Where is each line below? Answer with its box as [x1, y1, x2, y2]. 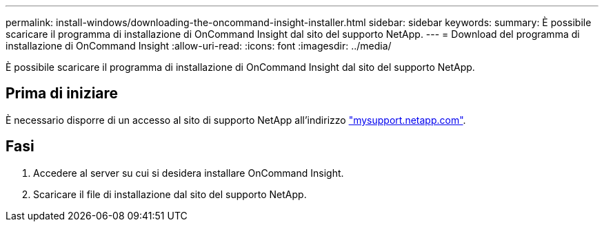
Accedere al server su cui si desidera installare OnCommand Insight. [33, 166, 344, 179]
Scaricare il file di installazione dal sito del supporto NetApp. [33, 188, 307, 200]
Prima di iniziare [6, 85, 119, 102]
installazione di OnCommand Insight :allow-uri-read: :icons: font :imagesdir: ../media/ [6, 40, 392, 52]
